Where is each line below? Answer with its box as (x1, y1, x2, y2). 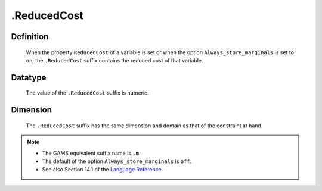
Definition (11, 32, 49, 42)
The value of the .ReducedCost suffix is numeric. (26, 89, 149, 96)
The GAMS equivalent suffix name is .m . (42, 149, 141, 156)
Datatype (11, 72, 47, 83)
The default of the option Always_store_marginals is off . (42, 158, 192, 165)
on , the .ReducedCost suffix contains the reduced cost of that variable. (26, 57, 203, 64)
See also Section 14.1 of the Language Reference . (42, 166, 163, 173)
